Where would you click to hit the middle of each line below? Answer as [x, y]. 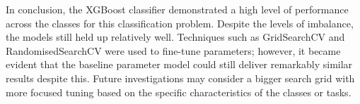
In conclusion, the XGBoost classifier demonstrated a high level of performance [177, 9]
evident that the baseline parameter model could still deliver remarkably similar [179, 64]
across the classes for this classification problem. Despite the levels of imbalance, [180, 23]
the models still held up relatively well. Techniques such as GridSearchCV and [175, 37]
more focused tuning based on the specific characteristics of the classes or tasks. [179, 92]
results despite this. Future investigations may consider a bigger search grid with [180, 78]
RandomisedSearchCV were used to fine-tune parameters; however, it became [173, 50]
